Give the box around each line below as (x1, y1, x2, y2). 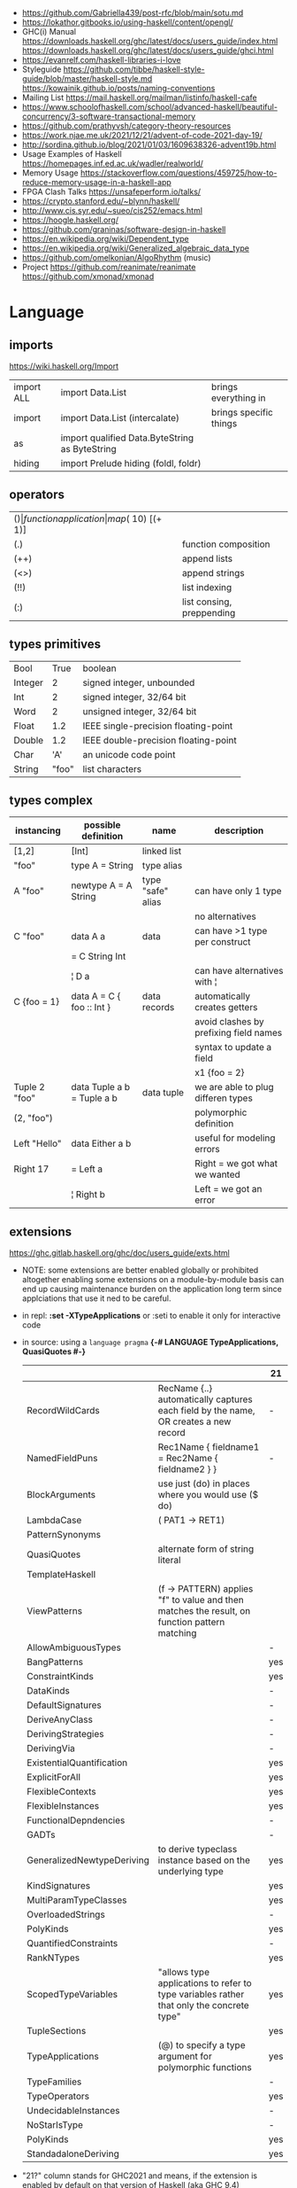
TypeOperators (26, 2091, 90, 2103)
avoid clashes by (194, 1016, 265, 1028)
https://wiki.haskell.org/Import (9, 361, 119, 371)
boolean (82, 662, 117, 674)
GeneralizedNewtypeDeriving (26, 1854, 150, 1866)
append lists (181, 552, 233, 565)
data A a (70, 930, 106, 943)
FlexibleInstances (26, 1800, 100, 1812)
